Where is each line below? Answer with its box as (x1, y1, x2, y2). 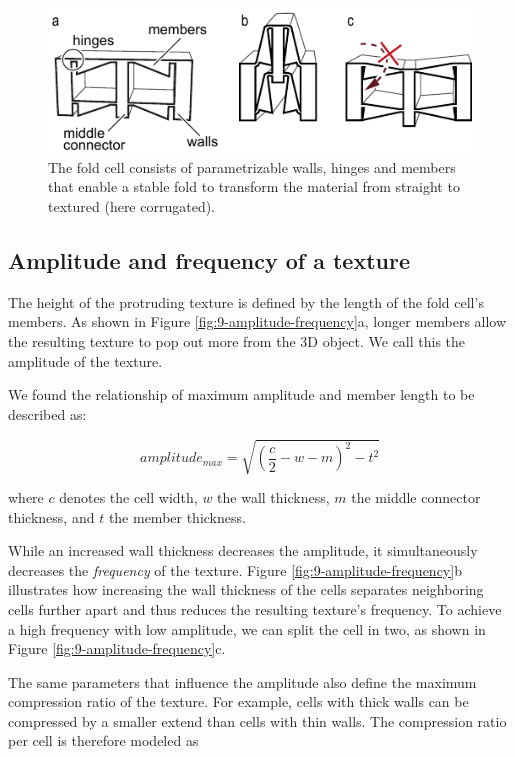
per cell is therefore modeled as (8, 730, 199, 751)
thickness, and (8, 506, 95, 527)
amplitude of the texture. (8, 350, 163, 371)
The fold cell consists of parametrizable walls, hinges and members (48, 156, 456, 177)
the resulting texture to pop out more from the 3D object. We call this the (8, 331, 466, 352)
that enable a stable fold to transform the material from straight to (48, 176, 460, 197)
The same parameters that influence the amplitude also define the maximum (8, 671, 477, 692)
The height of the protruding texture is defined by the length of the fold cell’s (8, 291, 484, 312)
